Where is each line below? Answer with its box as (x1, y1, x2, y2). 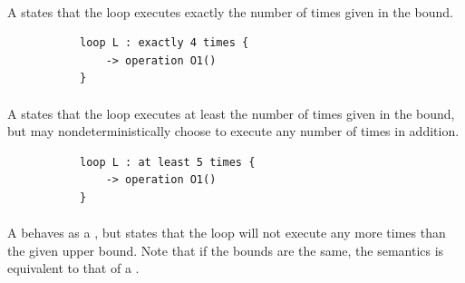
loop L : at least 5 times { (80, 155, 256, 169)
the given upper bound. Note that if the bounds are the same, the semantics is (7, 240, 444, 259)
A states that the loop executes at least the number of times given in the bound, (7, 103, 455, 122)
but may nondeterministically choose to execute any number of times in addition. (7, 122, 460, 141)
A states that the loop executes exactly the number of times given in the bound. (7, 2, 453, 21)
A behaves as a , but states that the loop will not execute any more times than (7, 223, 446, 242)
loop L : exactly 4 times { (80, 36, 249, 50)
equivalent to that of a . (7, 259, 140, 278)
